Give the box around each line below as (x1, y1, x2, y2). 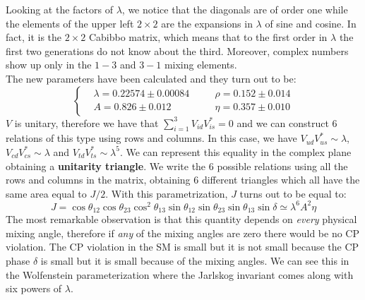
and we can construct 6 (237, 115, 337, 130)
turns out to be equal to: (239, 186, 347, 200)
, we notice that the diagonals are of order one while (121, 2, 348, 16)
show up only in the (6, 57, 92, 72)
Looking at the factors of (6, 2, 113, 16)
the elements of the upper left (6, 16, 134, 30)
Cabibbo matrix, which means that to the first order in (88, 30, 328, 44)
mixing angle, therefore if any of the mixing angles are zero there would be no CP (6, 225, 360, 240)
